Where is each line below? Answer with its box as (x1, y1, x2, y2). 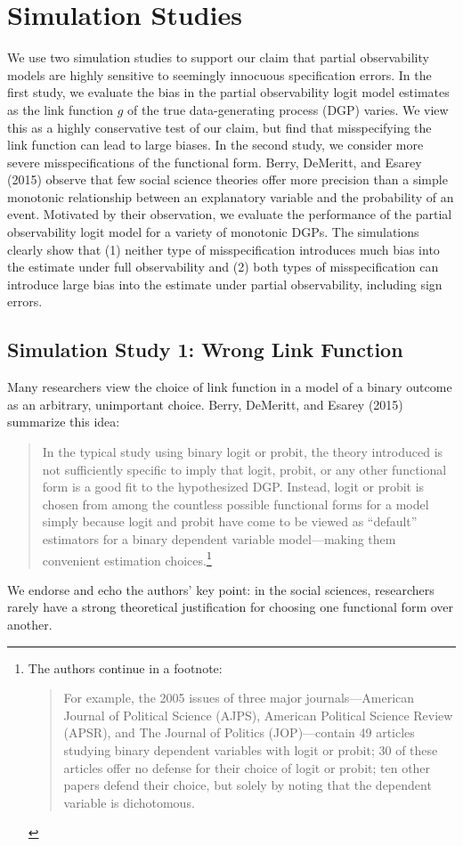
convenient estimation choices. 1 (42, 548, 212, 569)
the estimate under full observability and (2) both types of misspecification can (7, 257, 439, 276)
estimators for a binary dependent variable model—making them (42, 529, 396, 548)
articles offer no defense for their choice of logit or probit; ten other (63, 758, 431, 777)
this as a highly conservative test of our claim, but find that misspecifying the (7, 118, 432, 136)
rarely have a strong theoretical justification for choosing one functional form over (7, 598, 454, 616)
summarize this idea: (7, 412, 120, 431)
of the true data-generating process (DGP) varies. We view (127, 100, 449, 118)
